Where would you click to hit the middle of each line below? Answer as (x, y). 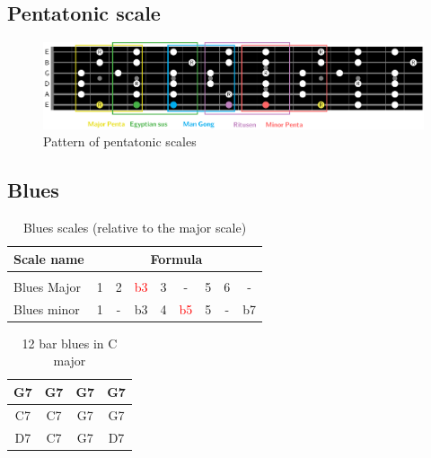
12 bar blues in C (70, 343)
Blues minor (47, 308)
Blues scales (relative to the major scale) (135, 228)
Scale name (49, 258)
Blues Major (47, 286)
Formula (176, 258)
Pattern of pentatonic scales (120, 141)
